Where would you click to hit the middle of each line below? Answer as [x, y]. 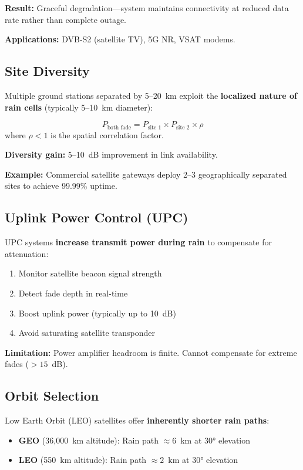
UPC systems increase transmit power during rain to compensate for [138, 242]
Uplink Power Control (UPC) [97, 217]
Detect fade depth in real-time [73, 293]
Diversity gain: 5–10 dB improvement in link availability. [111, 154]
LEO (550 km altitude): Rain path [83, 460]
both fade [119, 127]
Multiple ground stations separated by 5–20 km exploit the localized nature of [151, 95]
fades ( [17, 364]
